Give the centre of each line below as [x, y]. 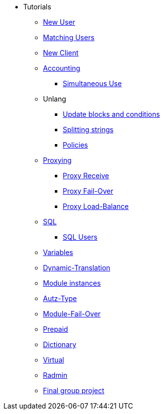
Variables [58, 252]
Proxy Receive [86, 176]
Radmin [55, 375]
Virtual [54, 360]
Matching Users [69, 37]
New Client [61, 53]
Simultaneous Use [92, 83]
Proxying [57, 160]
